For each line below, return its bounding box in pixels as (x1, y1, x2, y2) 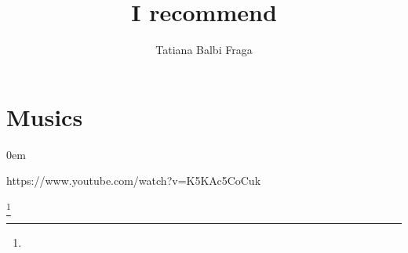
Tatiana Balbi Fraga (155, 42, 253, 58)
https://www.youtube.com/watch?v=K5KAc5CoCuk (6, 172, 261, 189)
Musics (6, 100, 83, 132)
